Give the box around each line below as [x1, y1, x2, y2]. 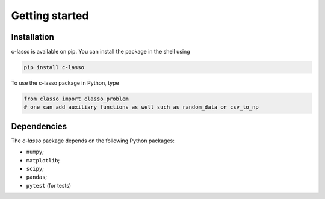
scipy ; [26, 165, 45, 173]
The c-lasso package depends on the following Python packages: [11, 137, 175, 144]
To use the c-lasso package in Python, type [11, 79, 120, 87]
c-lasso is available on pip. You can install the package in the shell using [11, 48, 190, 55]
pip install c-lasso [23, 64, 84, 71]
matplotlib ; [26, 156, 60, 164]
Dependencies [11, 121, 67, 132]
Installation [11, 32, 54, 42]
